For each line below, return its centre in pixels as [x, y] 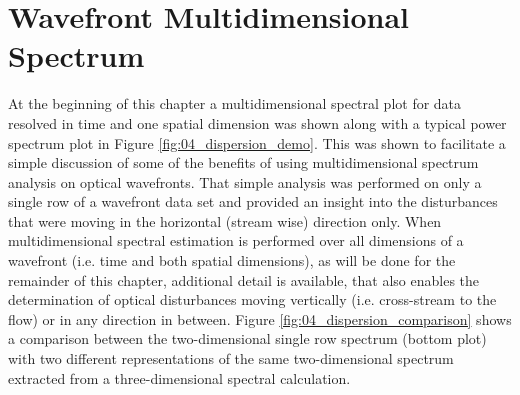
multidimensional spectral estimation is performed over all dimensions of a [236, 240]
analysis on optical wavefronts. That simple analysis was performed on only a [245, 181]
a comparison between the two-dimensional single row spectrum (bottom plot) [247, 338]
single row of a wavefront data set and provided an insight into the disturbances [253, 201]
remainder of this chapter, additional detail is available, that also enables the [244, 279]
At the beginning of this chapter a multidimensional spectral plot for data [235, 103]
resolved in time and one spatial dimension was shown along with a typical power [257, 122]
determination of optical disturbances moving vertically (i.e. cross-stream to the [252, 299]
